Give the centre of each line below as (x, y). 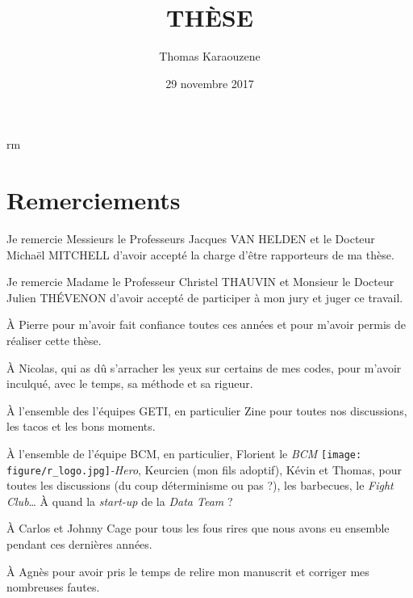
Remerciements (94, 200)
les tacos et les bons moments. (81, 426)
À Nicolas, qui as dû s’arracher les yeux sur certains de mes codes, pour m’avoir (204, 367)
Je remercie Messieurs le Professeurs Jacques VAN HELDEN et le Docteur (191, 239)
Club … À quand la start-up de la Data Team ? (120, 501)
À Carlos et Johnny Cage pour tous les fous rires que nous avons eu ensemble (198, 528)
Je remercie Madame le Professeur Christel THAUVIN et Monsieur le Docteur (200, 282)
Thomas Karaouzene (210, 56)
